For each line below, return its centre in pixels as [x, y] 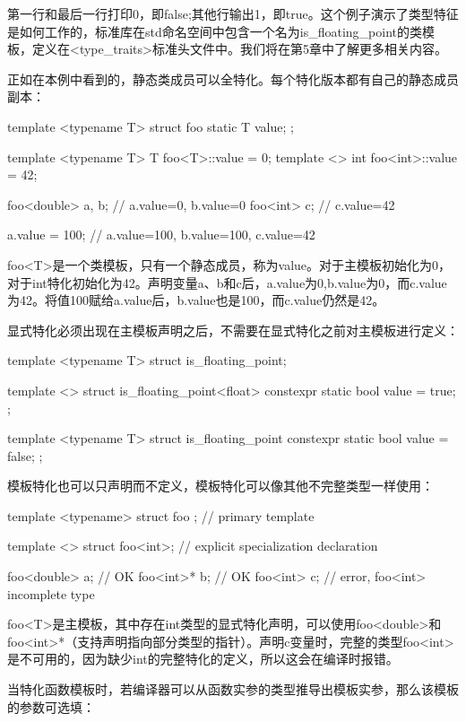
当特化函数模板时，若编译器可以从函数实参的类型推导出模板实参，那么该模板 [233, 689]
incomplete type [51, 593]
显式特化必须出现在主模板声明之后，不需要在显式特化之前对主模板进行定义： [233, 330]
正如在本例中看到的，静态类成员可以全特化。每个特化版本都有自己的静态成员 [233, 78]
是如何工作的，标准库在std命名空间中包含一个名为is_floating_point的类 [215, 31]
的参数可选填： [51, 706]
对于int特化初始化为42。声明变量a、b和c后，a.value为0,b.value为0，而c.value [227, 282]
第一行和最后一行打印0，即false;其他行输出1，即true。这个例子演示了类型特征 [233, 13]
